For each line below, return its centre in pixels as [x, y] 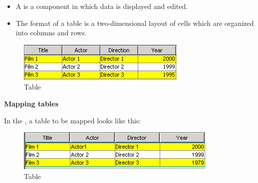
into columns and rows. [51, 33]
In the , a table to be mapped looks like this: [73, 120]
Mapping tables [31, 103]
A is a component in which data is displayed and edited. [102, 6]
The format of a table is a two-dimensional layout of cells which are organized [135, 23]
